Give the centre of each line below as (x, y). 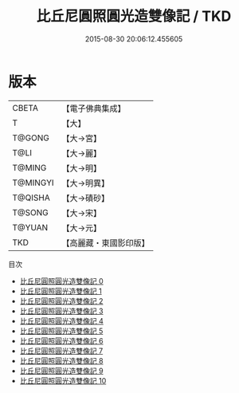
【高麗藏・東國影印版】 (106, 242)
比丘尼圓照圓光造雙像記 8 (61, 360)
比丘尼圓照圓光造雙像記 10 (63, 380)
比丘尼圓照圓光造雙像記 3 (61, 311)
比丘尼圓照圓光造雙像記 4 (61, 320)
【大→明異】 (86, 183)
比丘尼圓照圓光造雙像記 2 (61, 301)
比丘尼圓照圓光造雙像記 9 (61, 371)
